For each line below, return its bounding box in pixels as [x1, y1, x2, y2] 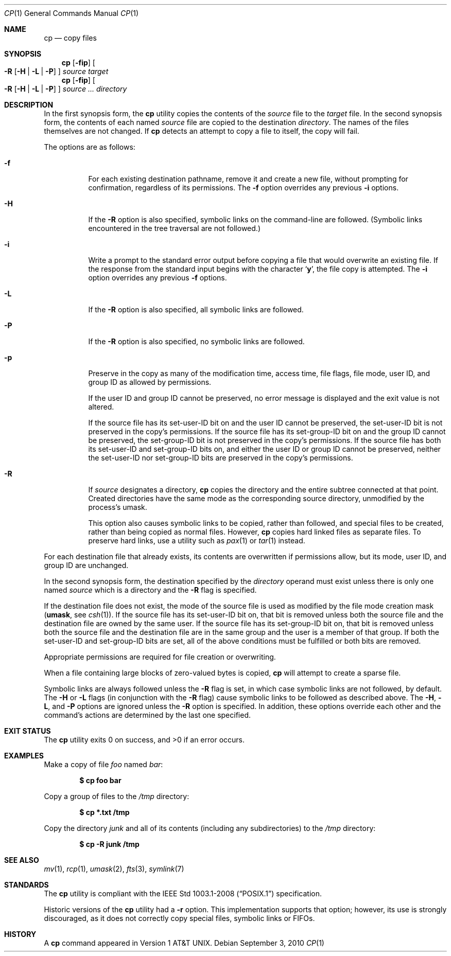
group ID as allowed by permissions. [88, 378, 212, 386]
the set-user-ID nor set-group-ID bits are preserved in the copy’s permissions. [88, 453, 353, 462]
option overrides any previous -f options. [88, 273, 227, 282]
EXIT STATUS [4, 727, 51, 735]
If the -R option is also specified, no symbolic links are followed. [88, 337, 305, 346]
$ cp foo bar [79, 776, 122, 785]
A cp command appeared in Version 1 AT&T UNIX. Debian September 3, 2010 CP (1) [44, 939, 324, 947]
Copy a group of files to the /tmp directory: [44, 792, 189, 801]
